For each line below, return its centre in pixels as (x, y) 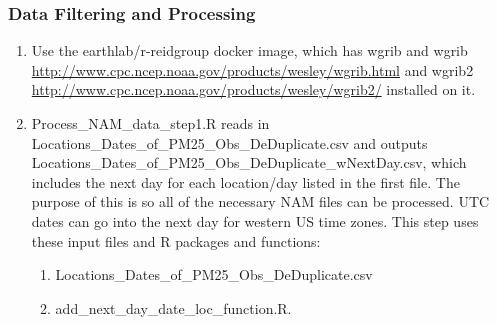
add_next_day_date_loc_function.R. (173, 307)
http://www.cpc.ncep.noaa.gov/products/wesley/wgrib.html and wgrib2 (252, 69)
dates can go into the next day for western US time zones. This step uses (255, 220)
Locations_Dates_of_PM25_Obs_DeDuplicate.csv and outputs (229, 142)
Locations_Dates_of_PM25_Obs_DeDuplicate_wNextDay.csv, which (249, 162)
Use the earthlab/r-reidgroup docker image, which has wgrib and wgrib (249, 50)
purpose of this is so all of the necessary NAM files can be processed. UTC (260, 201)
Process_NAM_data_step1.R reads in (150, 123)
